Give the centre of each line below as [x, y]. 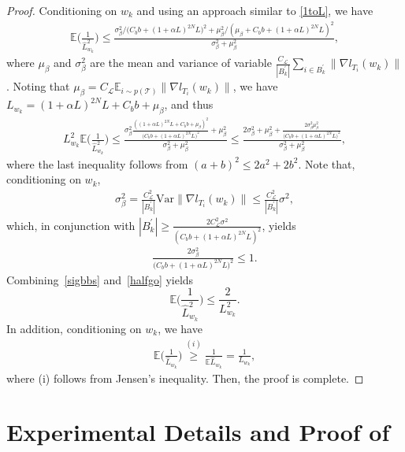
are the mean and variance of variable [181, 63]
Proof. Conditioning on [62, 10]
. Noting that [38, 86]
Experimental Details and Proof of [198, 432]
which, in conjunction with [71, 225]
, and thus [189, 104]
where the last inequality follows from [97, 163]
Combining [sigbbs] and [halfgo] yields [100, 279]
